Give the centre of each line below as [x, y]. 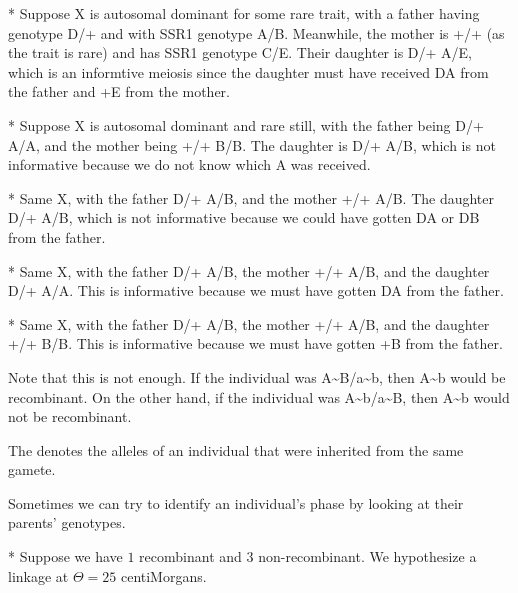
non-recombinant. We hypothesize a [367, 556]
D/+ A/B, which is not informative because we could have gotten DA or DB [244, 217]
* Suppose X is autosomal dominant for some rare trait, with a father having [244, 13]
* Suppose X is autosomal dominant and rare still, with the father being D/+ [246, 124]
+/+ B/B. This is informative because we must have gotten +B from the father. [255, 343]
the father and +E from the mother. [119, 91]
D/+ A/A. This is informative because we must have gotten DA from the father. [256, 290]
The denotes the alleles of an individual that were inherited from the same [236, 449]
